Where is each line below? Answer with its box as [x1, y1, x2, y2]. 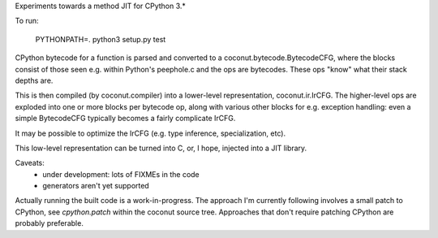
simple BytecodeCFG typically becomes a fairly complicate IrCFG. [15, 114, 236, 123]
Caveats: [15, 158, 45, 168]
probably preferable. [15, 219, 84, 228]
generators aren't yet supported [42, 181, 149, 191]
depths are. [15, 76, 54, 85]
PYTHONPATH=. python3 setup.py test [35, 34, 166, 44]
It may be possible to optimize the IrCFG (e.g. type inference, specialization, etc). [15, 128, 286, 138]
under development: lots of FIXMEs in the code [42, 169, 200, 179]
